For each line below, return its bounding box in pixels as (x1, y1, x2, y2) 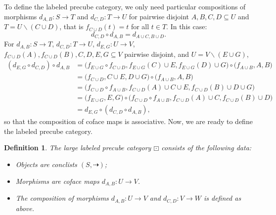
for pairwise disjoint (129, 11, 189, 21)
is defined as (203, 193, 241, 203)
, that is (59, 21, 84, 32)
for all (131, 21, 149, 32)
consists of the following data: (161, 142, 252, 153)
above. (15, 203, 35, 213)
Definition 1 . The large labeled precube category (4, 142, 151, 153)
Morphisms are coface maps (15, 175, 99, 186)
